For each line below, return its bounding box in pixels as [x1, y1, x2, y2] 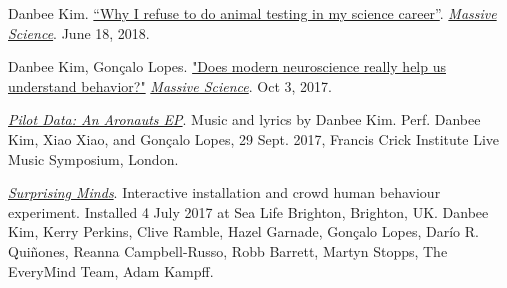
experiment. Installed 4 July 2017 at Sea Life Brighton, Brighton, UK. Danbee [8, 201, 489, 222]
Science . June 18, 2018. [8, 22, 150, 43]
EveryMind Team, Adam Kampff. [8, 260, 214, 281]
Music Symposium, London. [8, 148, 179, 169]
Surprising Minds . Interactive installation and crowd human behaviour [8, 182, 441, 203]
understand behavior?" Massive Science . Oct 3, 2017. [8, 75, 332, 96]
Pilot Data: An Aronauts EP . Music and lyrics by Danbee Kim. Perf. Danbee [8, 109, 481, 130]
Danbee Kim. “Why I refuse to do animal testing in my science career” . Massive [8, 3, 497, 23]
